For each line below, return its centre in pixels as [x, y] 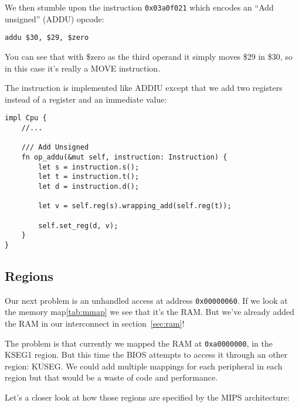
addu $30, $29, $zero [47, 38]
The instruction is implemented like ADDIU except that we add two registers [144, 88]
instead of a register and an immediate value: [86, 99]
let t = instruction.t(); [89, 177]
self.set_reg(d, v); [78, 225]
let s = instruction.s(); [89, 167]
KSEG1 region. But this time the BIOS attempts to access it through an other [146, 355]
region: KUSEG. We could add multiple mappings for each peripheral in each [144, 366]
